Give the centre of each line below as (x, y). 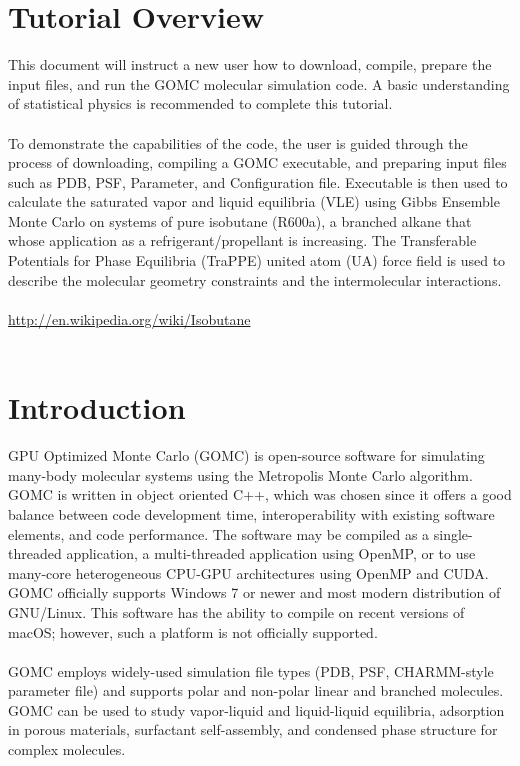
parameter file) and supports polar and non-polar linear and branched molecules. (256, 690)
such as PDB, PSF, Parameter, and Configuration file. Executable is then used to (258, 181)
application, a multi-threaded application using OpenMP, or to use (271, 553)
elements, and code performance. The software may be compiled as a (219, 533)
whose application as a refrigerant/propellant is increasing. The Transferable (242, 240)
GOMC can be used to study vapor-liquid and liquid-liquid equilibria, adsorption (256, 709)
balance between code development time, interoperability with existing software (251, 513)
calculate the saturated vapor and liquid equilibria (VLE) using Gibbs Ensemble (254, 201)
